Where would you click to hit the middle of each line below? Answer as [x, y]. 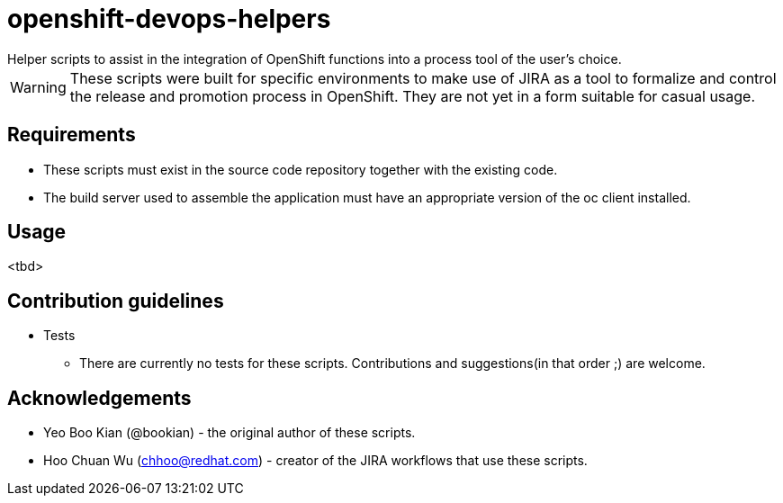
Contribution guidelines [116, 301]
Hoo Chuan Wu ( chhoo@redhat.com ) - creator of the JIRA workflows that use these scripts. [315, 461]
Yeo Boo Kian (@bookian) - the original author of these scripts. [229, 433]
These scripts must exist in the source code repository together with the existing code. [301, 169]
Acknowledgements [99, 398]
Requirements [72, 135]
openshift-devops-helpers [169, 19]
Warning [38, 87]
